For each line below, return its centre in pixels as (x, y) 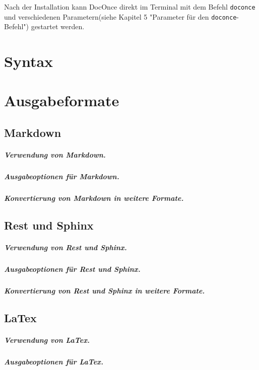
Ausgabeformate (62, 100)
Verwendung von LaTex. (47, 340)
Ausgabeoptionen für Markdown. (62, 176)
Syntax (29, 61)
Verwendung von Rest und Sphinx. (66, 247)
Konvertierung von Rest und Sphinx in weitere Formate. (105, 290)
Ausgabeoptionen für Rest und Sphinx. (72, 269)
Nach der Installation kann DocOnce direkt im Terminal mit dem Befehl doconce (130, 7)
